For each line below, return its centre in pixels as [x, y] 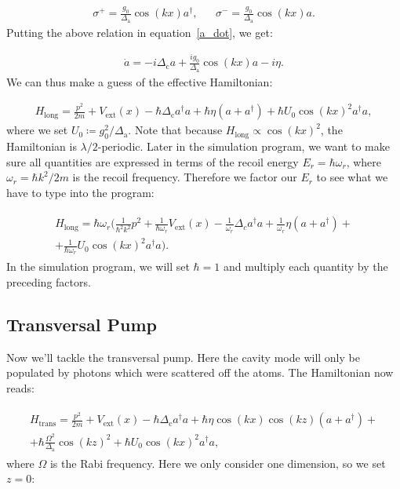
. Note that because [175, 130]
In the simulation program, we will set [98, 266]
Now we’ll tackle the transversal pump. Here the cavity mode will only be [183, 357]
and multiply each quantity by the [306, 266]
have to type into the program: [80, 192]
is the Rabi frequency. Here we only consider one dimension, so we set [218, 463]
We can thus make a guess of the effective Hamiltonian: [140, 81]
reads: [20, 387]
